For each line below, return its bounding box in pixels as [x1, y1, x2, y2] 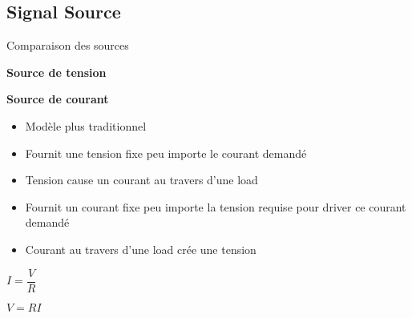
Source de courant [6, 91, 109, 107]
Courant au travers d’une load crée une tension [25, 240, 256, 257]
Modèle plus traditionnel [25, 117, 147, 134]
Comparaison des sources [6, 37, 129, 54]
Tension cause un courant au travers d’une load [25, 171, 258, 188]
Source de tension [6, 63, 107, 80]
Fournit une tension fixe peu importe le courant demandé [25, 144, 307, 161]
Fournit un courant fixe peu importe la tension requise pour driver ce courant [25, 198, 406, 215]
